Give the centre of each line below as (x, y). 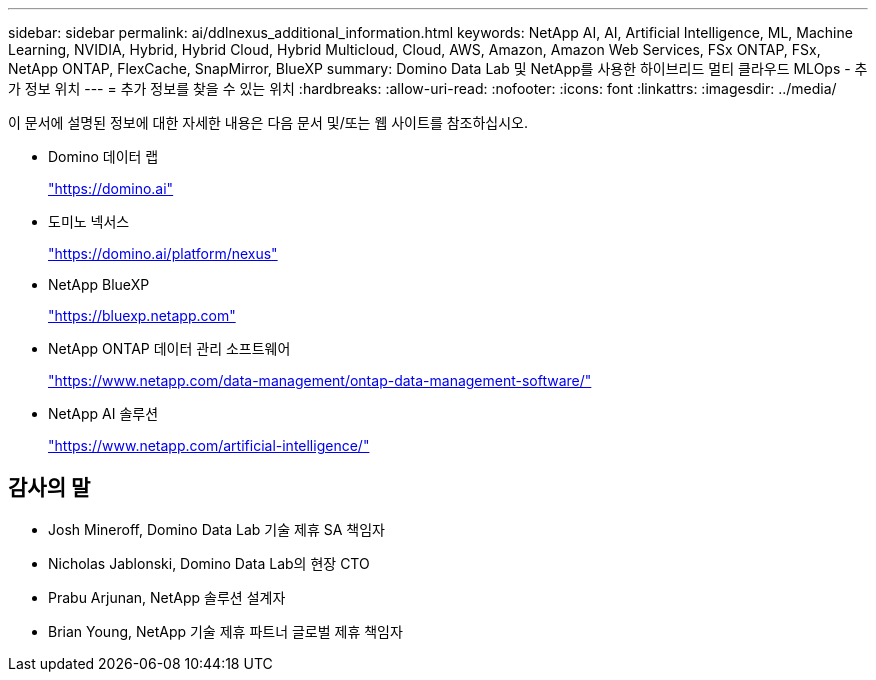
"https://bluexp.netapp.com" (142, 315)
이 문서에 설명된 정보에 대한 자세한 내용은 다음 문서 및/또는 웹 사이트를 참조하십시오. (268, 122)
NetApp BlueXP (99, 284)
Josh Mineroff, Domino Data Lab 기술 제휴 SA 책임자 (216, 529)
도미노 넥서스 (89, 221)
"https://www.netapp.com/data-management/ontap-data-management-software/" (320, 380)
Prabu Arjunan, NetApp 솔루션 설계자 (167, 597)
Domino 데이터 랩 (103, 156)
